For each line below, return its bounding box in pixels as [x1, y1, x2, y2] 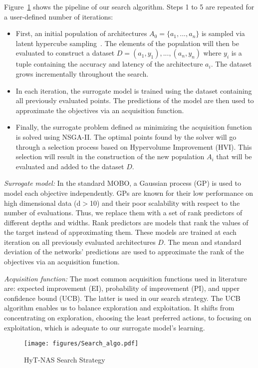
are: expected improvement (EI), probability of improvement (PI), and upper [4, 283, 240, 293]
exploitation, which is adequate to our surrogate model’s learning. [4, 322, 205, 332]
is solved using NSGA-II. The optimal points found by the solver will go [15, 131, 237, 142]
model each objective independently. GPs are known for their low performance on [4, 187, 254, 198]
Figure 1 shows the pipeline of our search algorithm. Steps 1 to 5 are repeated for [4, 2, 255, 12]
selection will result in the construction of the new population [15, 151, 205, 162]
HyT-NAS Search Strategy [24, 354, 105, 364]
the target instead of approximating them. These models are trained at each [4, 227, 237, 237]
